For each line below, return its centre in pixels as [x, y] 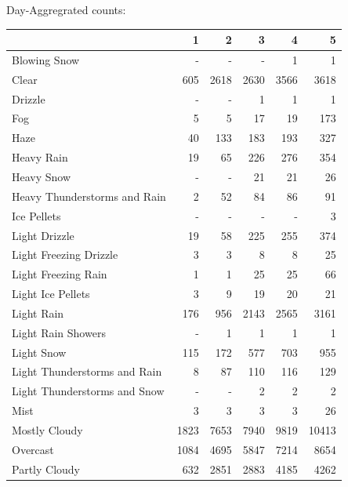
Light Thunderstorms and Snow [88, 391]
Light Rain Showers [59, 332]
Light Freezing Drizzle [65, 254]
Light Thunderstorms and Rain [87, 371]
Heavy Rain [40, 157]
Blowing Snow [46, 59]
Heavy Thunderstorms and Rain [89, 196]
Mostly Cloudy [47, 429]
